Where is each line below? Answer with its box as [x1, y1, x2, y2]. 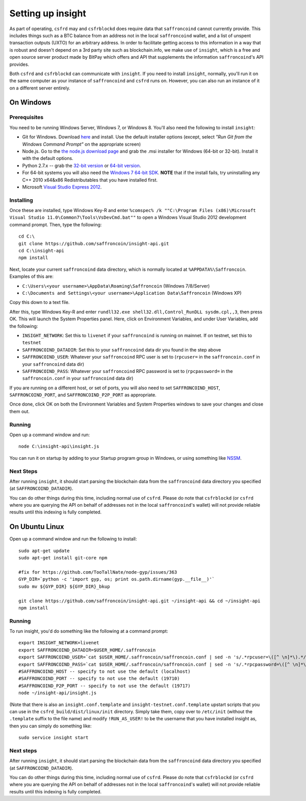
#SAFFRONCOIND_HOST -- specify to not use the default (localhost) [18, 669, 191, 674]
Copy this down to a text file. [9, 299, 70, 305]
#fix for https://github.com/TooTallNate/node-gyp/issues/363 [18, 569, 177, 575]
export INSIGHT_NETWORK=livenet [18, 640, 99, 646]
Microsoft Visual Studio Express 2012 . [22, 184, 102, 190]
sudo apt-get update [18, 548, 70, 554]
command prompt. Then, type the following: [9, 221, 102, 227]
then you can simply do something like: [9, 723, 92, 729]
